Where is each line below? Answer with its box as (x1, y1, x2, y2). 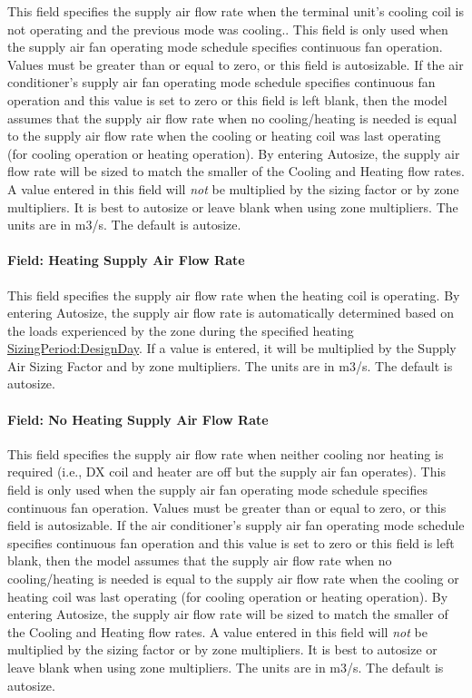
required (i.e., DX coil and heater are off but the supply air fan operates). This (7, 462, 446, 481)
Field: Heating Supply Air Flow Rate (7, 251, 245, 270)
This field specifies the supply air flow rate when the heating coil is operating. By (7, 285, 460, 304)
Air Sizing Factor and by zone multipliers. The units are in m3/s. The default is (7, 356, 453, 375)
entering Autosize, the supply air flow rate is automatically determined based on (7, 303, 455, 322)
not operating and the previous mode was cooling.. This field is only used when (7, 19, 448, 38)
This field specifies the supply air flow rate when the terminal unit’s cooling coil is (7, 2, 465, 20)
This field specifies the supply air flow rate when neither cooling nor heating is (7, 444, 444, 463)
